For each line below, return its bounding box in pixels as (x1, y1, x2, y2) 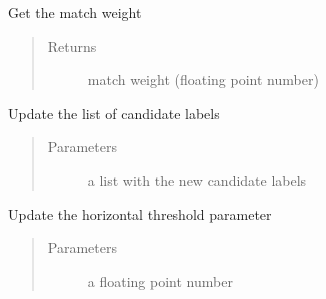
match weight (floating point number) (87, 69, 319, 90)
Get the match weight (8, 2, 142, 22)
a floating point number (87, 270, 233, 291)
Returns (47, 35, 97, 56)
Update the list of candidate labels (8, 102, 220, 123)
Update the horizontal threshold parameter (8, 203, 272, 224)
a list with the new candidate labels (87, 169, 307, 190)
